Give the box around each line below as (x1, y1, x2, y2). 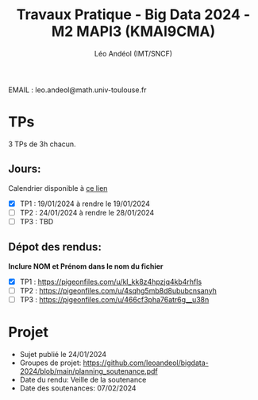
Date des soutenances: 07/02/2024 (19, 383, 137, 393)
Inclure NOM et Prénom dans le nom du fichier (8, 261, 164, 271)
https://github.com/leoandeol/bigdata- (83, 358, 209, 367)
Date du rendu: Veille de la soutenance (19, 375, 147, 384)
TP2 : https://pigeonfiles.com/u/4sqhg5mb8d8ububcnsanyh (19, 285, 217, 295)
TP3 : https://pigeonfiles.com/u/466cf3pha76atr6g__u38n (19, 294, 210, 304)
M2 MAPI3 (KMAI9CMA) (51, 22, 216, 41)
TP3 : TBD (19, 216, 54, 226)
